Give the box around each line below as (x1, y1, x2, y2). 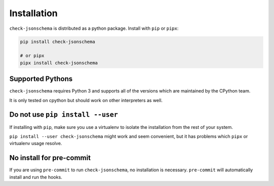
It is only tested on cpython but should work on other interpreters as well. (9, 97, 163, 103)
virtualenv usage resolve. (9, 141, 62, 147)
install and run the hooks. (9, 174, 62, 180)
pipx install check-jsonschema (20, 60, 98, 66)
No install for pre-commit (9, 154, 91, 162)
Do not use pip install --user (9, 110, 118, 119)
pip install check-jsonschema (20, 38, 95, 44)
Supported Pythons (9, 75, 73, 83)
